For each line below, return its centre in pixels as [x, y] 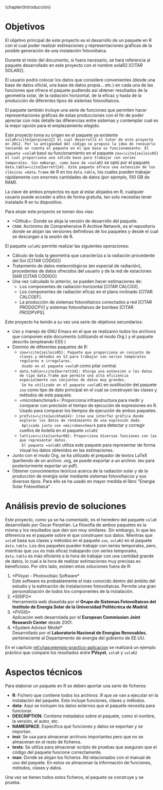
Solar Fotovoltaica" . [32, 486]
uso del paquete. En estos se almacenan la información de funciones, [82, 762]
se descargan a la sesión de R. [43, 237]
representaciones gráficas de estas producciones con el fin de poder [74, 115]
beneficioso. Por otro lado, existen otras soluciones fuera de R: [68, 566]
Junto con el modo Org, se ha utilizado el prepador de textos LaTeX [80, 455]
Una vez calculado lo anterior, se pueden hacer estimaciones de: [77, 281]
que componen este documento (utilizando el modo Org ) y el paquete [82, 336]
